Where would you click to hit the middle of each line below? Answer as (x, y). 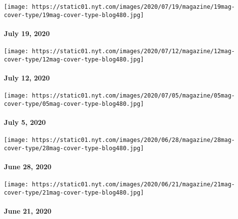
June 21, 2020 (28, 211)
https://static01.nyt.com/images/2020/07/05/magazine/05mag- (133, 96)
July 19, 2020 (27, 33)
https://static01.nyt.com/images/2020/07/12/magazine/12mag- (133, 51)
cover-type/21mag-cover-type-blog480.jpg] (74, 193)
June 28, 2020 (28, 167)
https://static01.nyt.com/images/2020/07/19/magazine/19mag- (133, 7)
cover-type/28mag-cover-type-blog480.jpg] (74, 148)
